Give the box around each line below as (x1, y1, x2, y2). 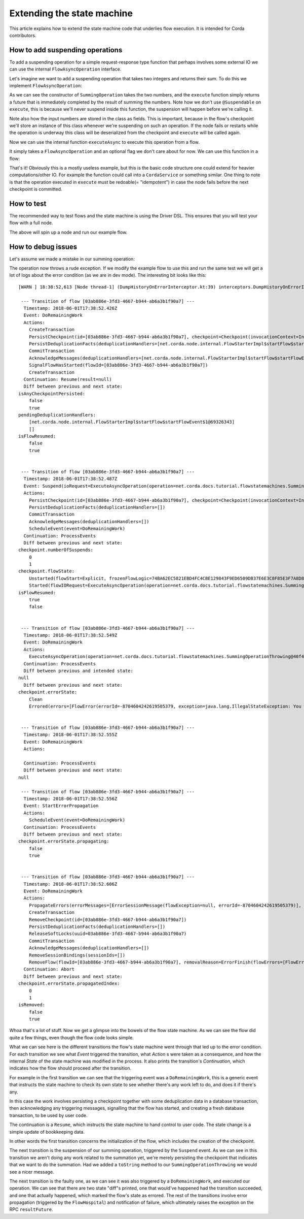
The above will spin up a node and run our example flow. (9, 229, 128, 235)
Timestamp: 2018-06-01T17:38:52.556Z (23, 795, 118, 801)
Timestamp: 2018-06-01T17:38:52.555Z (23, 732, 118, 737)
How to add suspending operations (9, 46, 123, 54)
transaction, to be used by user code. (9, 1112, 88, 1118)
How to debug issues (9, 242, 78, 251)
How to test (9, 199, 47, 208)
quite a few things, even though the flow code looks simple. (9, 1034, 134, 1041)
